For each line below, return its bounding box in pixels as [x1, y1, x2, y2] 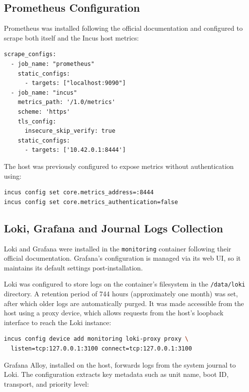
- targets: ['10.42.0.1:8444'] [24, 146, 126, 154]
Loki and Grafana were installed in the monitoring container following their [4, 243, 231, 253]
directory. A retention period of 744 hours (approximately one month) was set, [4, 289, 238, 298]
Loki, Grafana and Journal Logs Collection [4, 220, 223, 235]
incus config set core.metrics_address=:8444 [4, 189, 154, 196]
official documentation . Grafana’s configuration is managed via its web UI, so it [4, 253, 241, 263]
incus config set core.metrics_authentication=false [4, 198, 178, 206]
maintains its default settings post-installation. [4, 262, 143, 272]
